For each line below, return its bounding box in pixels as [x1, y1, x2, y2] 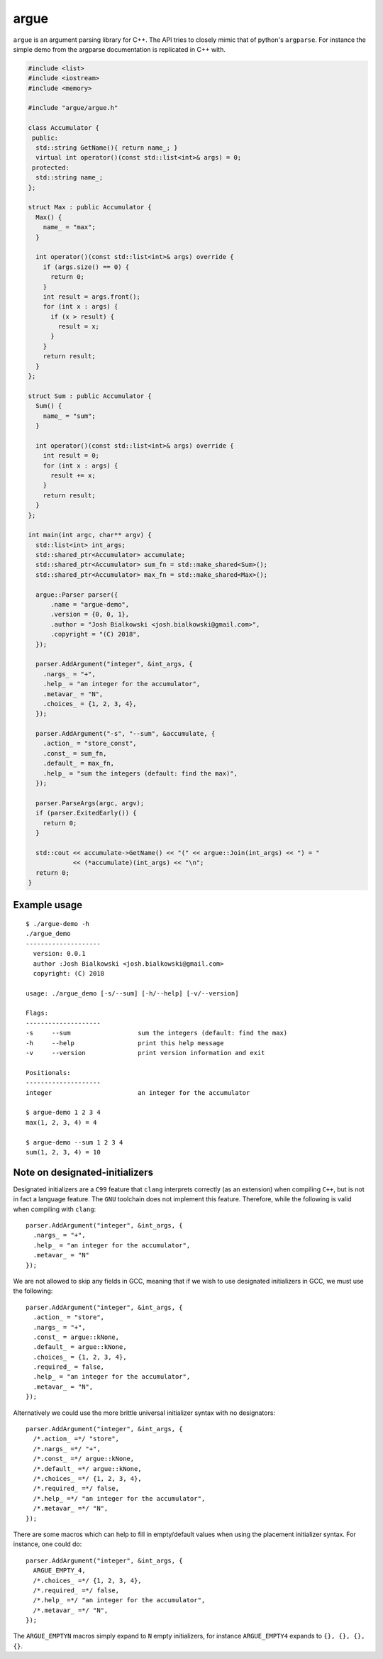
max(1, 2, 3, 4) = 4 [26, 1118, 97, 1126]
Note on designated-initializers [13, 1166, 154, 1178]
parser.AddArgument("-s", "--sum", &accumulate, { [35, 729, 216, 738]
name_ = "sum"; [43, 412, 96, 420]
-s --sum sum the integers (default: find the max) [26, 1029, 288, 1037]
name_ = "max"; [43, 224, 96, 231]
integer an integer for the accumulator [26, 1088, 250, 1096]
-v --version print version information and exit [26, 1049, 265, 1057]
